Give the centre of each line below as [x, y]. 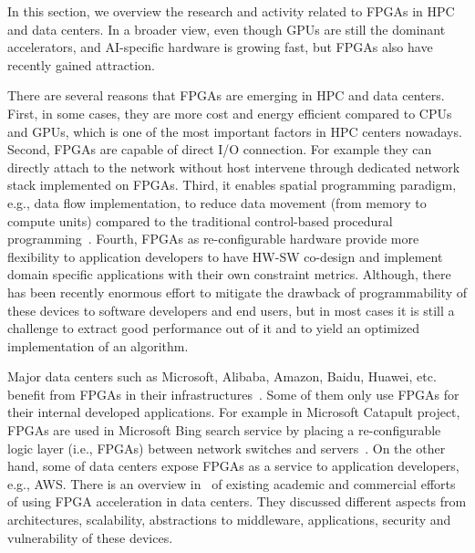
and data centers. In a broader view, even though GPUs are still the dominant [227, 29]
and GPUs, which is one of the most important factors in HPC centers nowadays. [235, 131]
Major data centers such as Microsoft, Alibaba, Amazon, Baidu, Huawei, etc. [222, 376]
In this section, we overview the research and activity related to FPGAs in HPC [231, 11]
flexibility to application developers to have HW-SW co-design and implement [225, 256]
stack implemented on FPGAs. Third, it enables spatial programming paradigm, [232, 185]
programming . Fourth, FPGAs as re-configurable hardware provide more [213, 239]
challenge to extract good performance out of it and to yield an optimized [214, 328]
